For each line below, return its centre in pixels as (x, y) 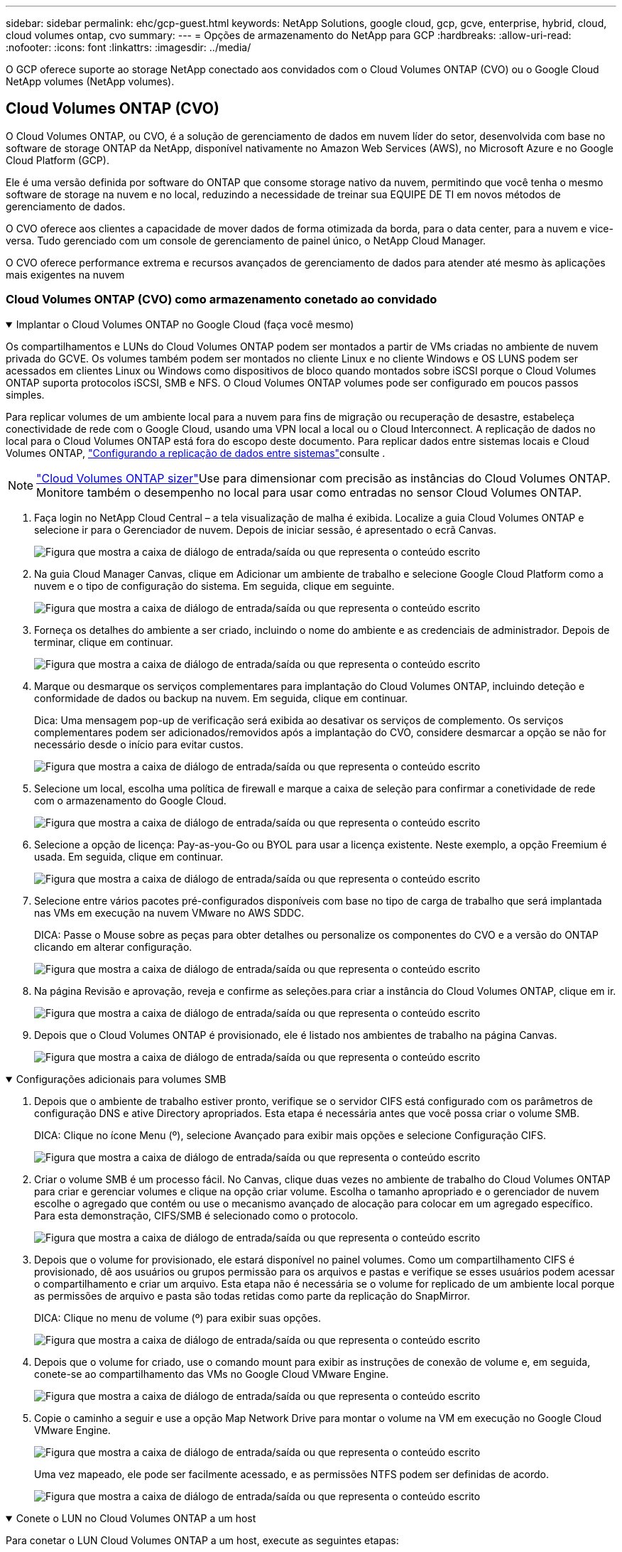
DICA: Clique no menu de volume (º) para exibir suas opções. (178, 1317)
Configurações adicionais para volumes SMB (121, 1079)
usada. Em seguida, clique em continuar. (129, 856)
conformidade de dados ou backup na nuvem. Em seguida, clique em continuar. (221, 698)
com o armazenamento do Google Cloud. (130, 800)
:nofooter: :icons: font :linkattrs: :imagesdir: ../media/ (129, 47)
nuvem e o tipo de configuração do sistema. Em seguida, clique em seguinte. (214, 586)
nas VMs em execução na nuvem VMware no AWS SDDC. (169, 912)
